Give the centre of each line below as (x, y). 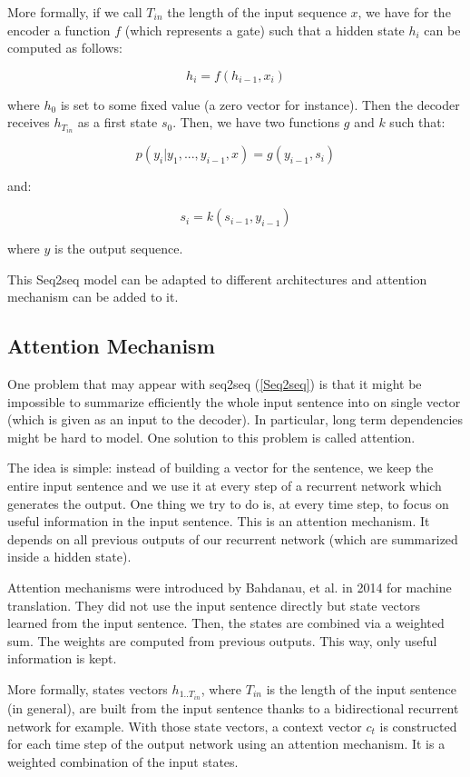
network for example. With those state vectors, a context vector (185, 726)
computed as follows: (65, 48)
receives (29, 122)
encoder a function (59, 30)
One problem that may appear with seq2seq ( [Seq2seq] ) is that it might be (215, 384)
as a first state (117, 122)
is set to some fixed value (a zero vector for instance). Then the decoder (260, 104)
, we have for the (404, 12)
